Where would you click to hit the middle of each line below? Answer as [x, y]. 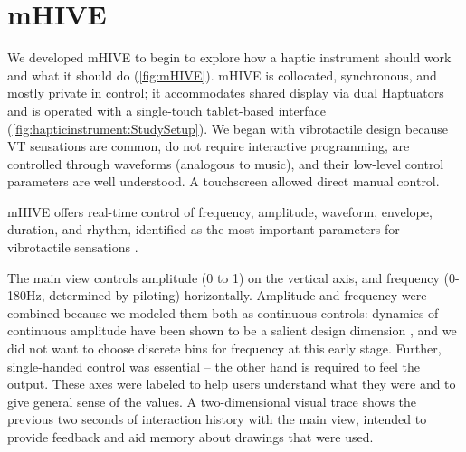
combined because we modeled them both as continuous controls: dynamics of [223, 312]
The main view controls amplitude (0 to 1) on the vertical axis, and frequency [223, 277]
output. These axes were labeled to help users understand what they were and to [232, 384]
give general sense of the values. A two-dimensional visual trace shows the [212, 401]
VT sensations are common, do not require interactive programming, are [209, 146]
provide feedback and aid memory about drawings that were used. [190, 437]
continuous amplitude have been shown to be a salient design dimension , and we [232, 330]
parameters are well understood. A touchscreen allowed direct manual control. [223, 181]
